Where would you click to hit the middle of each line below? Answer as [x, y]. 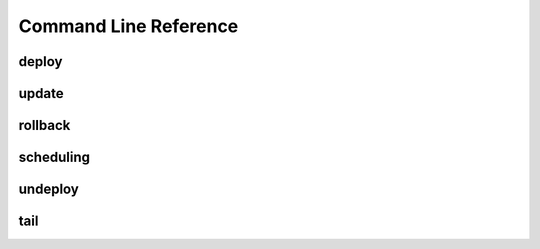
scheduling [54, 157]
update [41, 93]
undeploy [48, 189]
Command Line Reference [128, 26]
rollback [44, 125]
